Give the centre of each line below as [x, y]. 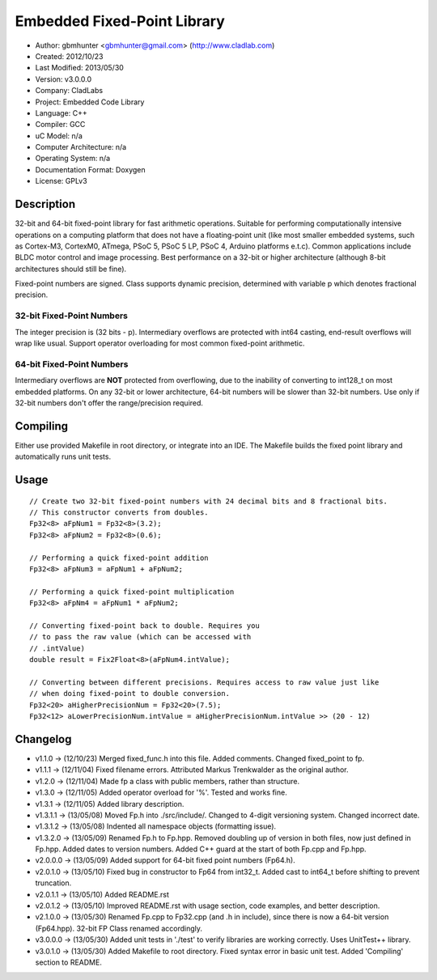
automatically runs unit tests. [63, 456]
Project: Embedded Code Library [90, 102]
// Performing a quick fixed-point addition [119, 558]
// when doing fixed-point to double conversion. [130, 694]
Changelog [43, 739]
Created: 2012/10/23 [69, 56]
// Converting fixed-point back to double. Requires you [145, 626]
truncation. [53, 883]
